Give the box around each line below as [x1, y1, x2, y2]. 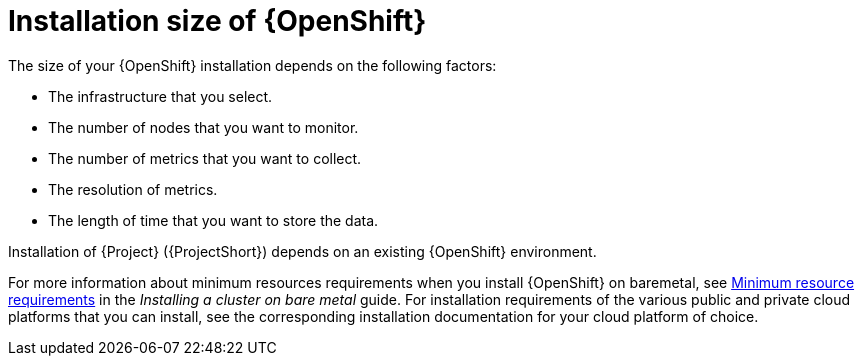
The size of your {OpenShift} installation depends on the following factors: [8, 56, 497, 74]
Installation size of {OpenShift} [8, 4, 427, 38]
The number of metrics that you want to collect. [48, 149, 362, 167]
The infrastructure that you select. [48, 87, 273, 105]
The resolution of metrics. [48, 180, 218, 198]
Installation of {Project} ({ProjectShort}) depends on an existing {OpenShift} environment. [8, 242, 597, 260]
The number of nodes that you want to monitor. [48, 118, 359, 136]
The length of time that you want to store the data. [48, 211, 379, 229]
